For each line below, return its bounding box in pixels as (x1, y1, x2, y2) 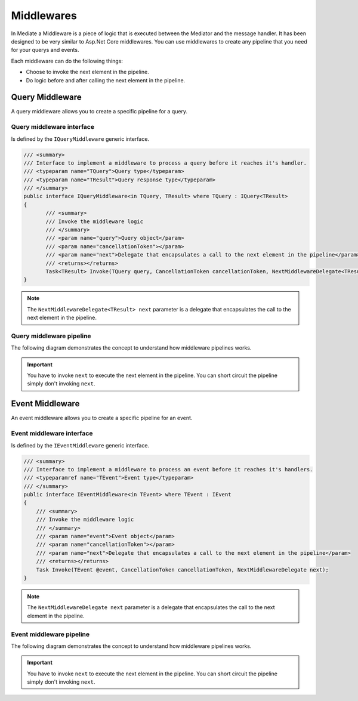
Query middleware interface (11, 123, 95, 131)
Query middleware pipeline (11, 332, 92, 340)
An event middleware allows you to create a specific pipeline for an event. (11, 415, 193, 422)
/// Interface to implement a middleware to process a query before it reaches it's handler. (23, 159, 307, 166)
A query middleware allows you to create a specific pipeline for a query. (11, 108, 188, 115)
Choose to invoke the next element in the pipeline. (26, 69, 149, 76)
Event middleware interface (11, 430, 93, 438)
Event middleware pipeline (11, 630, 90, 638)
